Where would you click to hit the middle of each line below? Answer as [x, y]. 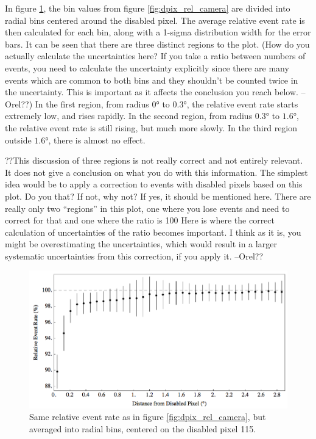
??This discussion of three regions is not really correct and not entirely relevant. [154, 160]
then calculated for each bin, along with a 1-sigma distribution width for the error [158, 32]
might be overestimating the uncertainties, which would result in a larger [141, 244]
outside [18, 140]
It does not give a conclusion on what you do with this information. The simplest [156, 172]
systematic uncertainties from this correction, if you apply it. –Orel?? [134, 256]
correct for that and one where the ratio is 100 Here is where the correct [140, 220]
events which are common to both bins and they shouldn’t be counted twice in [152, 80]
